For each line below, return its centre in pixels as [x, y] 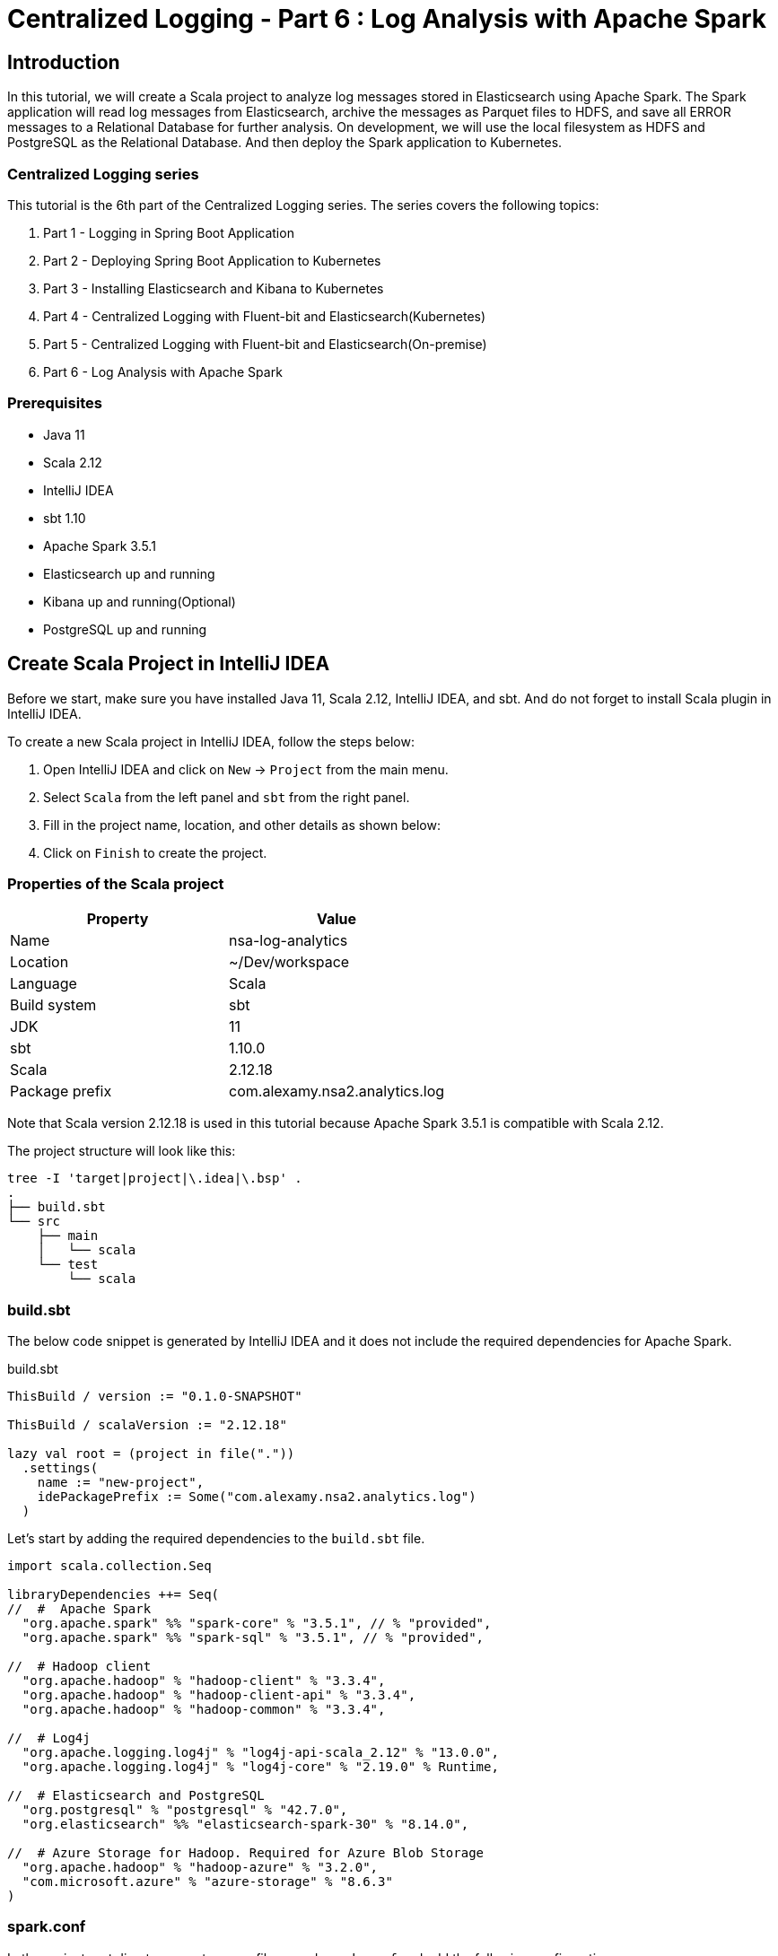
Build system [53, 1005]
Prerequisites [55, 403]
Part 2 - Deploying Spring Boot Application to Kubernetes [212, 260]
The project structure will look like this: [122, 1151]
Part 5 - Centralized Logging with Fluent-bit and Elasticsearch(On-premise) [265, 344]
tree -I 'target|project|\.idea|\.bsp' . [155, 1179]
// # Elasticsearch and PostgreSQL [136, 1796]
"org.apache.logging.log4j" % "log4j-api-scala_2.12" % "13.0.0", [260, 1753]
